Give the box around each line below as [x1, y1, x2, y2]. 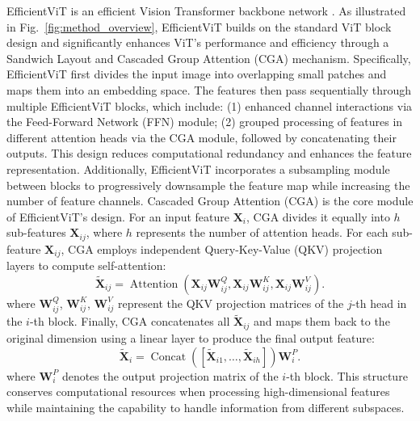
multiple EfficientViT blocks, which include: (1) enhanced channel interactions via [6, 97, 413, 114]
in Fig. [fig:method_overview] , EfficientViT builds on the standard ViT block [6, 18, 392, 35]
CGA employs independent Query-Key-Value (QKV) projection [68, 240, 383, 257]
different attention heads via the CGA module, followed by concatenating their [6, 128, 397, 145]
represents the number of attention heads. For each [136, 224, 388, 241]
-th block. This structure [286, 367, 408, 384]
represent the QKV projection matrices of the [118, 294, 344, 311]
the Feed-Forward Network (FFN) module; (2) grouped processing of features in [6, 113, 403, 130]
